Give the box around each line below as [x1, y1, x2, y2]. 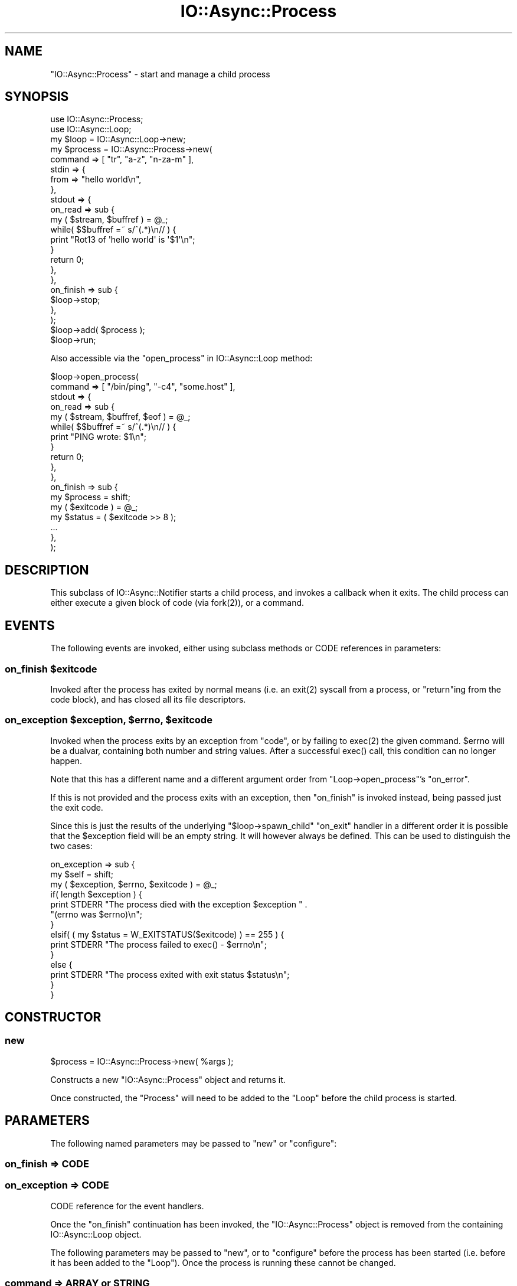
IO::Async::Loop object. [50, 1229, 142, 1239]
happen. [50, 755, 83, 766]
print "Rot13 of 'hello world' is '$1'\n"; [50, 234, 195, 245]
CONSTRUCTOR [5, 1010, 102, 1025]
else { [50, 959, 73, 970]
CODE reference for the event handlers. [50, 1200, 204, 1211]
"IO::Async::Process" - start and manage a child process [50, 68, 270, 79]
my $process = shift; [50, 492, 130, 502]
